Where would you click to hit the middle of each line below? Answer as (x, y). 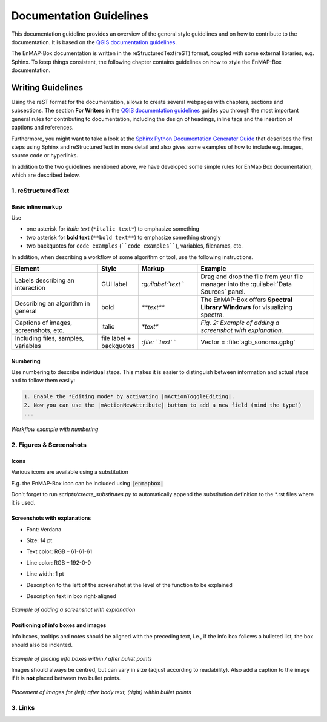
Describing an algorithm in (52, 304)
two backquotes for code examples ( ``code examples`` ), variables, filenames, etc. (135, 246)
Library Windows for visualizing (247, 307)
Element (27, 269)
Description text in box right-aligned (71, 596)
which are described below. (46, 175)
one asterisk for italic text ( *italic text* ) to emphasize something (113, 229)
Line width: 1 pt (45, 574)
